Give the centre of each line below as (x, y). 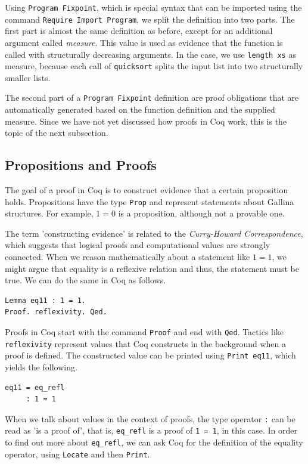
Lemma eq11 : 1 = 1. (46, 300)
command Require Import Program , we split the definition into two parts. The (150, 19)
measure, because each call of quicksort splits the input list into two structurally (154, 66)
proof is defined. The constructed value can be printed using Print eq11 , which (150, 355)
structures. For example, (49, 213)
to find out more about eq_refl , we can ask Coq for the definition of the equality (154, 442)
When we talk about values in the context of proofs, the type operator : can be (150, 418)
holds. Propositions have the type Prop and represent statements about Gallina (150, 201)
